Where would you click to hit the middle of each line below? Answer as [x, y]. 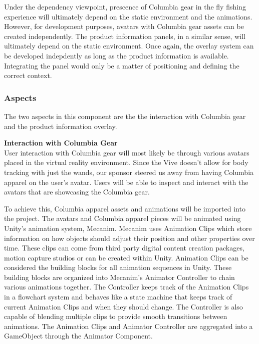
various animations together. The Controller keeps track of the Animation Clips [126, 287]
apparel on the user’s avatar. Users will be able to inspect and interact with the [126, 182]
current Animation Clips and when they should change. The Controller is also [123, 306]
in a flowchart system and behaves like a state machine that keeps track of [118, 297]
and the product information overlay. [61, 126]
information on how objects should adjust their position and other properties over [129, 238]
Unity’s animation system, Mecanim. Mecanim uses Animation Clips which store [128, 228]
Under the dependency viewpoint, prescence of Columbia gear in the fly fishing [125, 6]
